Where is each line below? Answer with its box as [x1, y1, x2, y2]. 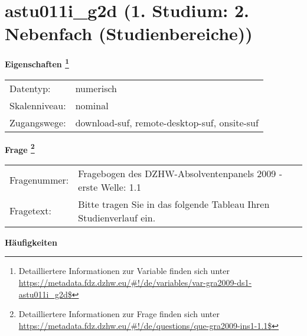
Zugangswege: [9, 115, 66, 129]
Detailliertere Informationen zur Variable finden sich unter [18, 265, 230, 277]
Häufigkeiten [5, 236, 57, 248]
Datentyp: [9, 81, 51, 95]
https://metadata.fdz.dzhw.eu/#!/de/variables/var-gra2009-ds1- [18, 276, 252, 288]
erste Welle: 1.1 [78, 180, 142, 194]
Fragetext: [9, 204, 51, 218]
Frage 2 [5, 141, 35, 155]
